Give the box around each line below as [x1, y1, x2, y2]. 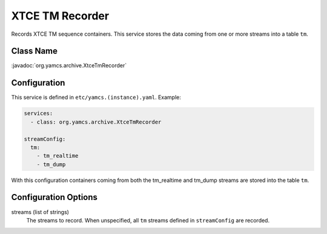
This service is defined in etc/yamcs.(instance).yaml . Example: [11, 94, 182, 101]
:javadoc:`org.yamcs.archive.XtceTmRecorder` [11, 62, 127, 69]
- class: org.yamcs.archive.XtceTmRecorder [30, 118, 162, 125]
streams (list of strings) [11, 208, 70, 215]
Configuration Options [11, 192, 98, 202]
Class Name [11, 46, 58, 56]
